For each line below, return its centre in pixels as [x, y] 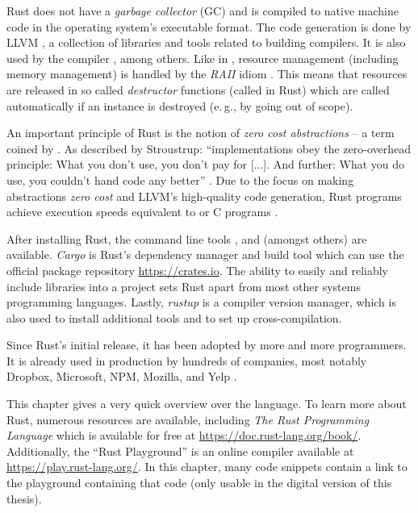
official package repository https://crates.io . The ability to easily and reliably [197, 270]
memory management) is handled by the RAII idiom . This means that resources [207, 74]
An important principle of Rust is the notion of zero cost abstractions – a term [201, 133]
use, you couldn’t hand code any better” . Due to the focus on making [180, 179]
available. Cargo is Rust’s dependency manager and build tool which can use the [205, 254]
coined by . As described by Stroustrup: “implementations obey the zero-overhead [209, 148]
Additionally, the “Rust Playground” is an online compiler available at [180, 450]
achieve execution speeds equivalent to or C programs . [142, 212]
